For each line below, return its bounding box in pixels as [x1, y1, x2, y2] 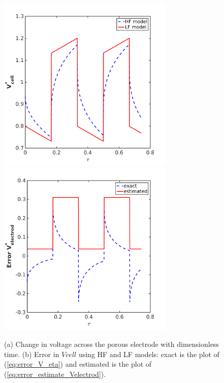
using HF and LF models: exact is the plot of [78, 348, 219, 359]
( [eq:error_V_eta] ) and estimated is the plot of [4, 359, 152, 369]
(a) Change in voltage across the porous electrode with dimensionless [4, 339, 219, 349]
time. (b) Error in [4, 348, 59, 359]
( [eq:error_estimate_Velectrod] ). [4, 368, 106, 379]
